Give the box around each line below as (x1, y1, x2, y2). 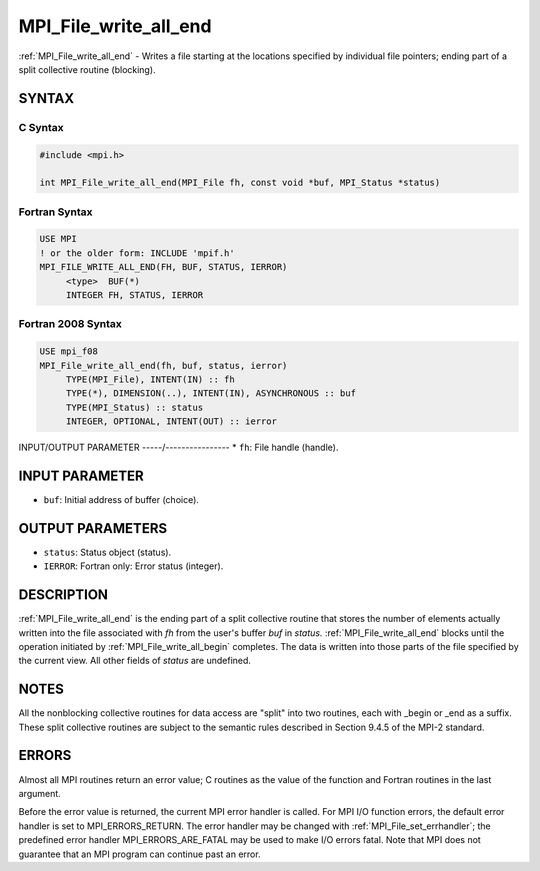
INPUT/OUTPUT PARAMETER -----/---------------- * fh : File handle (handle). (18, 441, 339, 454)
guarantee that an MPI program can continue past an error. (18, 848, 261, 860)
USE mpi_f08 (39, 346, 99, 357)
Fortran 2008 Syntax (18, 317, 122, 331)
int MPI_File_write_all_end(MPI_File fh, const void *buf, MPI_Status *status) (39, 177, 441, 189)
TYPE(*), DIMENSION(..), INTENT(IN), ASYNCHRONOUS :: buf (65, 388, 357, 399)
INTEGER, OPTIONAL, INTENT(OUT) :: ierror (65, 416, 277, 427)
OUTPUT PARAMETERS (18, 520, 168, 537)
